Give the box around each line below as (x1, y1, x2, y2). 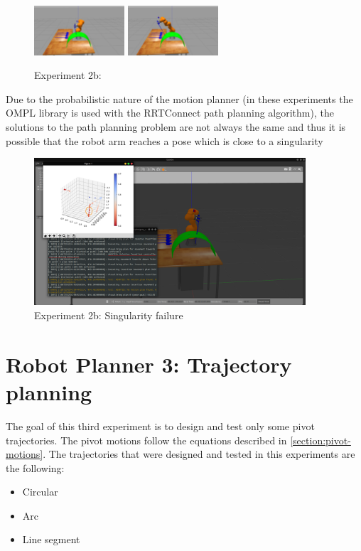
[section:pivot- (290, 432, 351, 447)
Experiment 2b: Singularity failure (34, 308, 183, 323)
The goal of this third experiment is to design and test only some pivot (6, 418, 315, 433)
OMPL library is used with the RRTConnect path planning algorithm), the (6, 105, 334, 120)
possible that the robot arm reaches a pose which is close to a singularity (6, 133, 323, 148)
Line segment (22, 532, 80, 547)
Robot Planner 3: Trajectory (6, 349, 292, 378)
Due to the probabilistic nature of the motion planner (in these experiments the (6, 91, 353, 106)
